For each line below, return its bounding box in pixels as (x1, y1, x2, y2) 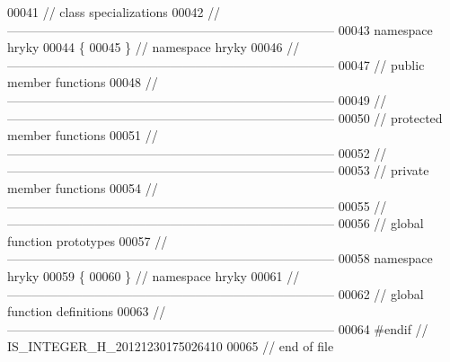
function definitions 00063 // (7, 302, 166, 321)
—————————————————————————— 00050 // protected (7, 108, 443, 127)
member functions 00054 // (7, 178, 158, 197)
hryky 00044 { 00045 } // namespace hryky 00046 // (7, 38, 300, 57)
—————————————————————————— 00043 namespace (7, 20, 433, 39)
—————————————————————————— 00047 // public (7, 55, 425, 74)
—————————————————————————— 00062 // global (7, 284, 424, 303)
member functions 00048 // (7, 73, 158, 92)
